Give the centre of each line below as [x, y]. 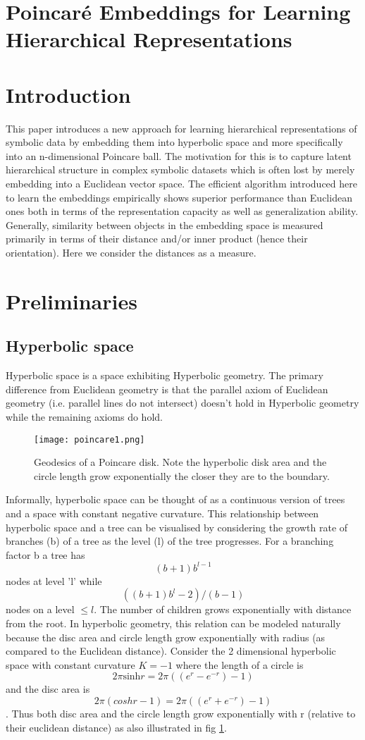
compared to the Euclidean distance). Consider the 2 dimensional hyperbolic [171, 651]
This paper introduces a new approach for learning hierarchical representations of [181, 128]
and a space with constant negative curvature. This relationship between [162, 513]
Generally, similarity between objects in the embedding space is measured [165, 224]
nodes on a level [40, 609]
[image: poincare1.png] [89, 439]
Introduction [68, 94]
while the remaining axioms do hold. [84, 416]
